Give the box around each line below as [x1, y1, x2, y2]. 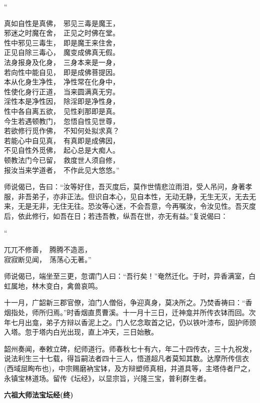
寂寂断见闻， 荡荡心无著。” [4, 254, 91, 264]
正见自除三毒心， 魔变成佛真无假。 [4, 47, 119, 57]
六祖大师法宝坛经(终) [4, 390, 73, 400]
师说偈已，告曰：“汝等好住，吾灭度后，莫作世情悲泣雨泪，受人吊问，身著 [4, 181, 245, 192]
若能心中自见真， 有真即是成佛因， [4, 135, 119, 145]
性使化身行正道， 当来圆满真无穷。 [4, 86, 119, 96]
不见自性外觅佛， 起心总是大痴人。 [4, 145, 119, 155]
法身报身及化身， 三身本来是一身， [4, 56, 119, 67]
